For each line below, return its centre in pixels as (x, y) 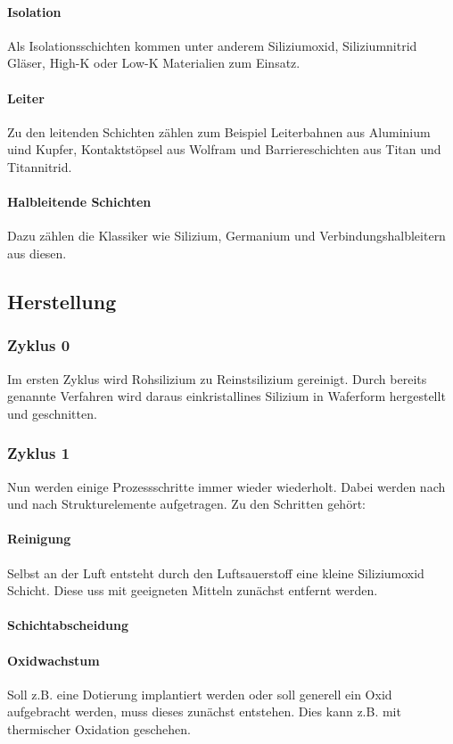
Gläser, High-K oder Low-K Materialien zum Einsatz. (154, 63)
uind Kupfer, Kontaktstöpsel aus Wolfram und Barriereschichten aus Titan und (224, 149)
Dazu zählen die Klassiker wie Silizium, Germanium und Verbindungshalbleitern (226, 236)
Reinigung (39, 539)
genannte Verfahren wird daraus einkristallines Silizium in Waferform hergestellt (226, 396)
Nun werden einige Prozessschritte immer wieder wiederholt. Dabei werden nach (226, 486)
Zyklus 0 (39, 345)
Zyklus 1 (39, 453)
